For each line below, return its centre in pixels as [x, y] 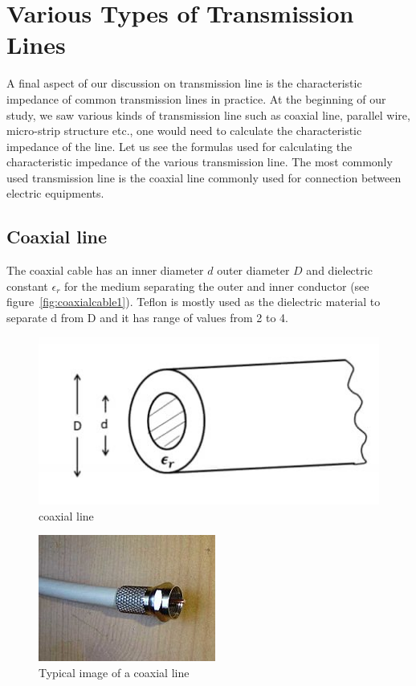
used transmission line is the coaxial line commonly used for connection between [204, 177]
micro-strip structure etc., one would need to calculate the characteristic [184, 131]
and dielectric [339, 270]
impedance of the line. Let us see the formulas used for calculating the [179, 146]
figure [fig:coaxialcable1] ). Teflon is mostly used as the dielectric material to [194, 302]
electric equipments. [55, 193]
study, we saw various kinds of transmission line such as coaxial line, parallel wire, [208, 114]
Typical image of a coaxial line [114, 672]
